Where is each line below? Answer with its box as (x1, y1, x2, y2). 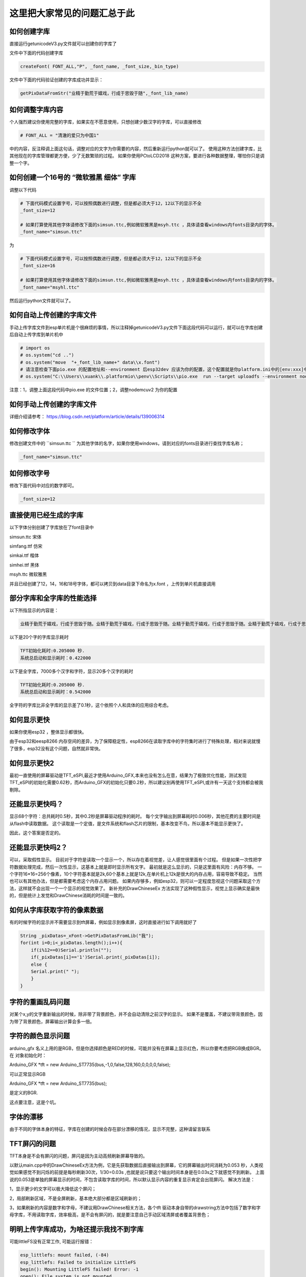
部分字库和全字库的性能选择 (9, 594, 97, 603)
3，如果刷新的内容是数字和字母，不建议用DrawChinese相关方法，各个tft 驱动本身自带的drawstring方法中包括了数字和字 (9, 1204, 261, 1211)
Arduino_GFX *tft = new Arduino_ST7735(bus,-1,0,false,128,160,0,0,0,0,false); (9, 1061, 171, 1068)
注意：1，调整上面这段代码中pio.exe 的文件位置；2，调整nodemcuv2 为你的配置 (9, 387, 178, 393)
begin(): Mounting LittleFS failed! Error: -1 (20, 1267, 139, 1272)
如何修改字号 (9, 469, 50, 478)
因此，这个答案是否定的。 (9, 830, 63, 836)
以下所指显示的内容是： (9, 607, 59, 613)
